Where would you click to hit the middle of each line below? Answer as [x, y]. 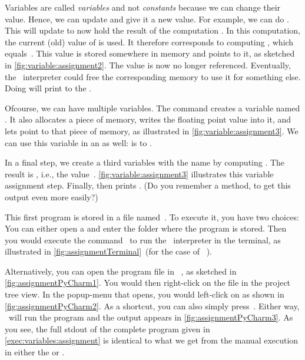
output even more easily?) [52, 196]
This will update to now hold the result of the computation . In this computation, [152, 30]
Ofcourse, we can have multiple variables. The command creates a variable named [152, 108]
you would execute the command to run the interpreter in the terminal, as [143, 240]
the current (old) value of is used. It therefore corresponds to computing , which [149, 42]
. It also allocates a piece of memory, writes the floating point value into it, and [148, 119]
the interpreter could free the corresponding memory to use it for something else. [153, 76]
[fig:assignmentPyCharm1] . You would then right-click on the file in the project [148, 283]
